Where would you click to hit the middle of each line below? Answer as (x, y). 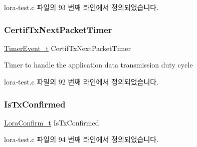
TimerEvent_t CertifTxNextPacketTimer (67, 48)
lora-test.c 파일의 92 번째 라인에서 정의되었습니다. (81, 81)
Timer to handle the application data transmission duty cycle (98, 65)
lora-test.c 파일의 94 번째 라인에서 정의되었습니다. (81, 139)
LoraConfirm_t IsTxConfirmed (52, 122)
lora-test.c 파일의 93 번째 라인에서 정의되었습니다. (81, 7)
